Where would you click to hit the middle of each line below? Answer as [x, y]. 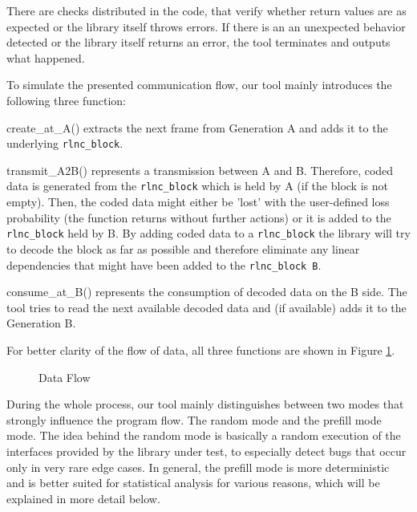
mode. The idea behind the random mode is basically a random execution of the [204, 435]
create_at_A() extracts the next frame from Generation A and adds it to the [197, 127]
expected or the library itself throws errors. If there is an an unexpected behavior [206, 26]
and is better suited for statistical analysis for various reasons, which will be [193, 483]
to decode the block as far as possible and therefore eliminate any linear [183, 248]
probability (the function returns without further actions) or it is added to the [199, 217]
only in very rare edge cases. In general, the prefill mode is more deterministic [198, 467]
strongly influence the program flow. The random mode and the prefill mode [194, 419]
